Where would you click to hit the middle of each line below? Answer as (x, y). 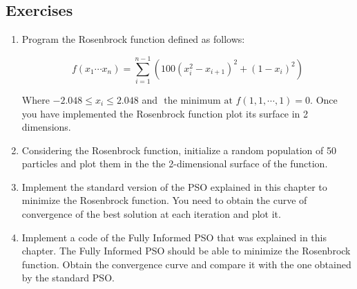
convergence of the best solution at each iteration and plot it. (151, 214)
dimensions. (46, 127)
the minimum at (198, 101)
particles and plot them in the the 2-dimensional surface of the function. (175, 164)
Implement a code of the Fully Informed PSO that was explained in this (174, 237)
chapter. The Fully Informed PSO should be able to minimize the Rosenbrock (186, 251)
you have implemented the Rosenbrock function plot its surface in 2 (165, 113)
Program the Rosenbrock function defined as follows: (133, 39)
